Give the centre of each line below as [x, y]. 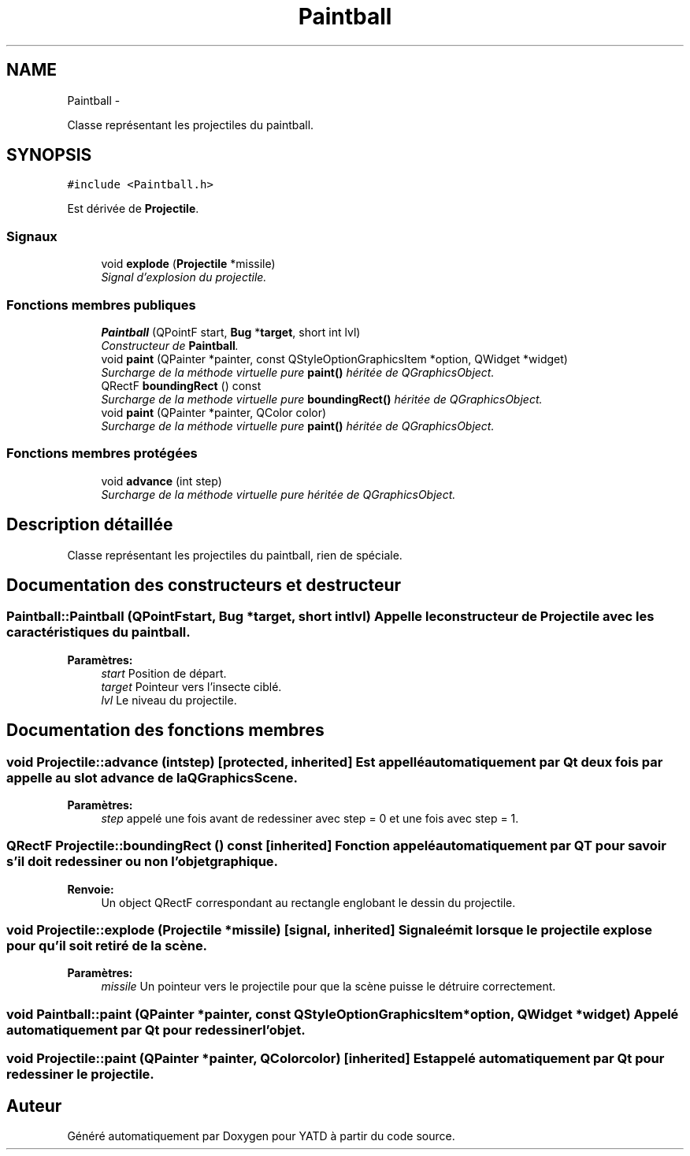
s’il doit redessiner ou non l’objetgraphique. [143, 862]
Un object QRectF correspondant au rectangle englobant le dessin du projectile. [308, 902]
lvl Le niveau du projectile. [169, 700]
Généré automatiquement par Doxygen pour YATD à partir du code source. [261, 1136]
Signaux [32, 236]
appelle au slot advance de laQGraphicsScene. [152, 777]
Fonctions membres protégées [102, 453]
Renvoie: [91, 889]
